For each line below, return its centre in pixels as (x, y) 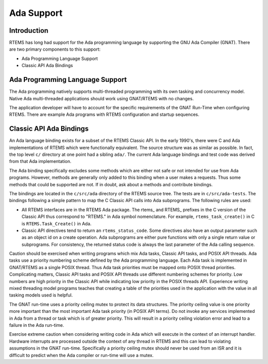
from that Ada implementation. (40, 161)
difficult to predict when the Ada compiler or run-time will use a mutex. (81, 355)
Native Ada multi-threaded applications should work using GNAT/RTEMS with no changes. (101, 98)
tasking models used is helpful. (41, 295)
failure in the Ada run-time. (37, 325)
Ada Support (36, 13)
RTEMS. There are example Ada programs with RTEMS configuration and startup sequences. (104, 115)
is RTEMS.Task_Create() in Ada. (57, 223)
